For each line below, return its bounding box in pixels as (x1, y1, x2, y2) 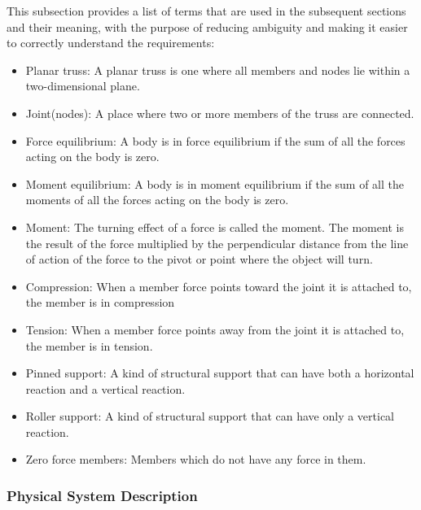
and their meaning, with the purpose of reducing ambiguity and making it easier (7, 18, 408, 35)
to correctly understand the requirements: (7, 34, 215, 51)
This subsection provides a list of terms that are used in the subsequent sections (7, 2, 406, 19)
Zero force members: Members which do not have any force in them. (25, 451, 366, 468)
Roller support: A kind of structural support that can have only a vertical (25, 408, 395, 425)
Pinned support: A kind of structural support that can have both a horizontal (25, 364, 414, 381)
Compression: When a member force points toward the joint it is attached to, (25, 277, 412, 294)
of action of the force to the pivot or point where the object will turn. (25, 251, 373, 268)
